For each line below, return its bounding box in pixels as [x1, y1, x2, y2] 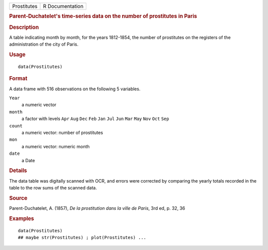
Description [9, 24, 39, 31]
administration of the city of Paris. [9, 41, 79, 47]
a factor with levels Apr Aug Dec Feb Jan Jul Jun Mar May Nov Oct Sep [21, 116, 169, 122]
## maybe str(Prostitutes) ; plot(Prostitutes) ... [18, 235, 146, 241]
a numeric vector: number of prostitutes [21, 129, 103, 135]
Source [9, 194, 28, 201]
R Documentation [43, 3, 84, 9]
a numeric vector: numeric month [21, 143, 90, 149]
